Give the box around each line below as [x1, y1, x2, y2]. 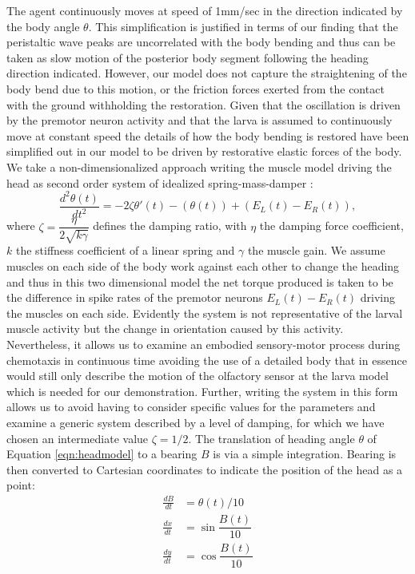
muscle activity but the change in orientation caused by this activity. [6, 320, 344, 337]
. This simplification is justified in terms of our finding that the [88, 18, 398, 34]
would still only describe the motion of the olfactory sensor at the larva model [6, 367, 389, 384]
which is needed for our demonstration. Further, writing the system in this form [6, 382, 398, 399]
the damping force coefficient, [259, 217, 404, 234]
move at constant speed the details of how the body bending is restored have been [6, 127, 409, 144]
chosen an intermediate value [6, 430, 149, 446]
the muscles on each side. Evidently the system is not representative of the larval [6, 304, 403, 321]
